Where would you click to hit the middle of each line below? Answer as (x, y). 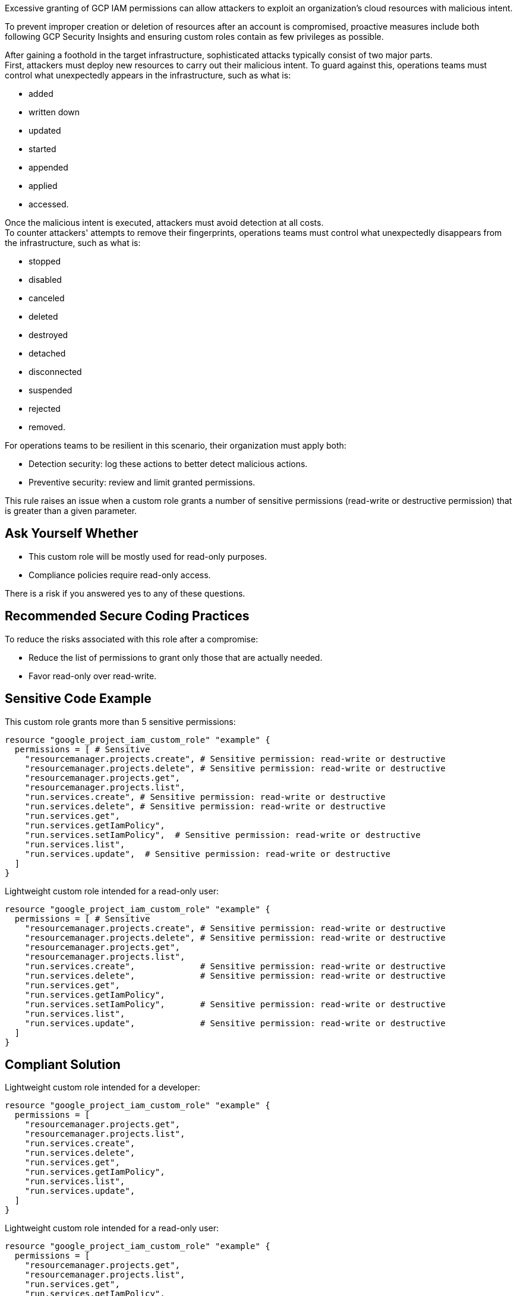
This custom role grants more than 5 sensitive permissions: (120, 721)
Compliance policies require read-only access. (120, 575)
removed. (47, 427)
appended (48, 167)
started (42, 149)
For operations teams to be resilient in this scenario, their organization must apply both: (176, 445)
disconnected (55, 372)
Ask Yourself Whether (72, 534)
